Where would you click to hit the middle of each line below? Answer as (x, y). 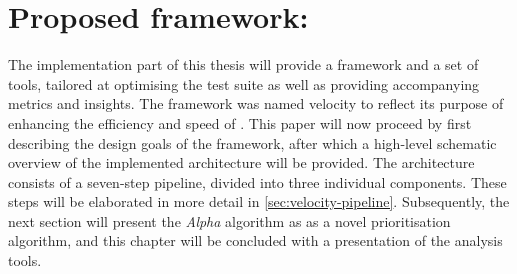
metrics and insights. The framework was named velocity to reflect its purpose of (256, 103)
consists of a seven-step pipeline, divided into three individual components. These (257, 181)
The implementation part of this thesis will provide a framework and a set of (243, 64)
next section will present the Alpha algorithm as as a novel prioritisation (229, 220)
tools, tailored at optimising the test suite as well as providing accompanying (244, 83)
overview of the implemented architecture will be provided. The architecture (241, 162)
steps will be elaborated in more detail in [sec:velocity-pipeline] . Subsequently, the (259, 201)
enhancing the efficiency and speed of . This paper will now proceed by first (240, 122)
